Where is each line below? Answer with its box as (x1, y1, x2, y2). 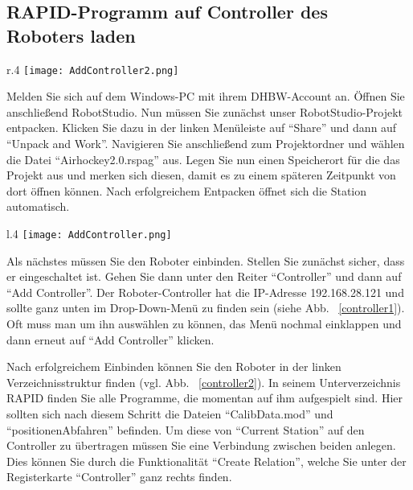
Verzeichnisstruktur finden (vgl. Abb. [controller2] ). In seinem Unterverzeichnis (6, 373, 401, 390)
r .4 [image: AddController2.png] (6, 60, 179, 77)
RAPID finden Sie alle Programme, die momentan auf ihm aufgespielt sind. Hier (6, 389, 403, 406)
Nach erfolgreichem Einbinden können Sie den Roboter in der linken (6, 358, 341, 375)
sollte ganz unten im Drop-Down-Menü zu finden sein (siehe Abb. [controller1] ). (6, 299, 405, 316)
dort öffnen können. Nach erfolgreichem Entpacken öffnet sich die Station (6, 182, 366, 199)
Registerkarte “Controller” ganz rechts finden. (6, 468, 232, 485)
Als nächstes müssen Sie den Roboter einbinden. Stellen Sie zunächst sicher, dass (6, 252, 405, 269)
